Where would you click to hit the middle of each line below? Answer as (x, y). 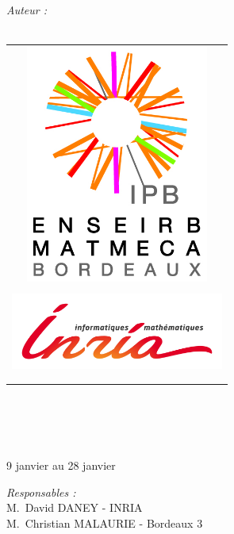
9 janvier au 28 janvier (61, 465)
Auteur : (27, 10)
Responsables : (41, 492)
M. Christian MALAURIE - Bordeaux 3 (105, 522)
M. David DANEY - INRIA (75, 507)
